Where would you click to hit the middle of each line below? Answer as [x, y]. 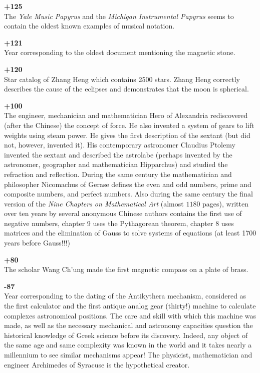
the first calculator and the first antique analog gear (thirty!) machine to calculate [130, 306]
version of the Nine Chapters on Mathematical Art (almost [94, 203]
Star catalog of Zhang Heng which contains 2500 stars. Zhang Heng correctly [122, 79]
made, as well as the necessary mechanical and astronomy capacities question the [128, 325]
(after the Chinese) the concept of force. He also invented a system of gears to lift [129, 125]
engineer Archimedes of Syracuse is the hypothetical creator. [97, 364]
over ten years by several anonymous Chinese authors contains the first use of [123, 213]
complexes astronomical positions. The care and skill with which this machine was [130, 315]
